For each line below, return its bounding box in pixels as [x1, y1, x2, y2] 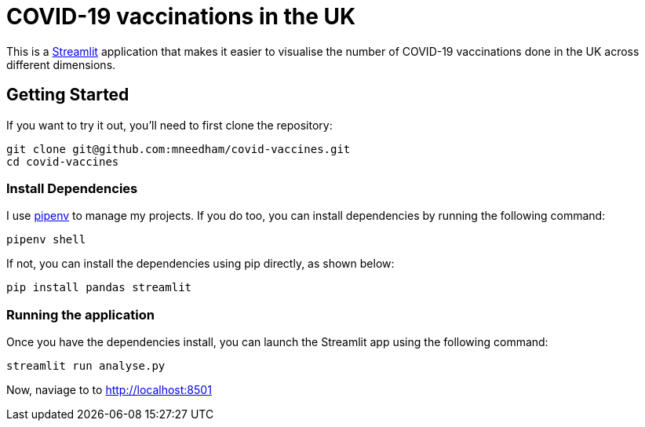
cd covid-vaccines [6, 155, 119, 168]
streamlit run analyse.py [6, 359, 166, 373]
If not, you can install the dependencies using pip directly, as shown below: [6, 257, 395, 271]
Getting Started [6, 85, 129, 105]
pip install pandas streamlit [6, 281, 192, 294]
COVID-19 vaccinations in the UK [6, 3, 356, 30]
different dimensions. [6, 57, 116, 71]
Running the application [6, 306, 155, 323]
